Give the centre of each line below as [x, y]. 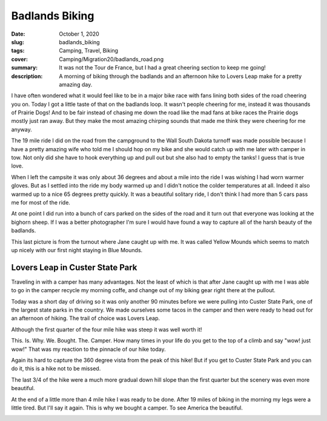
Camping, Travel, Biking [88, 51]
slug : [18, 42]
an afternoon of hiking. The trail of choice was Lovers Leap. [86, 318]
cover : [20, 59]
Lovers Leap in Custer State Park [74, 267]
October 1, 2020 [79, 34]
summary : [25, 68]
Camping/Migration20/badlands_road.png [111, 59]
